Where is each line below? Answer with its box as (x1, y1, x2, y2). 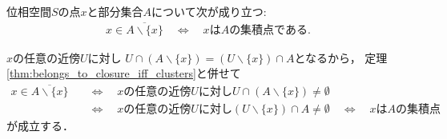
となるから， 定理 (294, 49, 388, 66)
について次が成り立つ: (151, 3, 267, 19)
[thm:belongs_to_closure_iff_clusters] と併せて (6, 65, 241, 81)
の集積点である (229, 24, 308, 36)
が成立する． (6, 117, 74, 134)
